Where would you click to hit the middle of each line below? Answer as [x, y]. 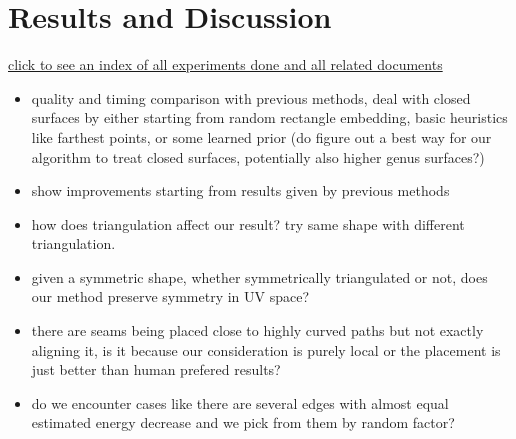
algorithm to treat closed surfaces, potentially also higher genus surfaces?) [258, 156]
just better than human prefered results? [156, 369]
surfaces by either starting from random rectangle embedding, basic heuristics [269, 117]
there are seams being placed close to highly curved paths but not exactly [257, 330]
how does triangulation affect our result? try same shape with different [248, 223]
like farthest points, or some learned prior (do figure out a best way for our [261, 136]
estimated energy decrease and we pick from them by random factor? [243, 422]
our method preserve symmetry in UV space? [170, 296]
